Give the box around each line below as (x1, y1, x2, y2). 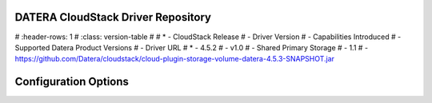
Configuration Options (14, 75, 130, 89)
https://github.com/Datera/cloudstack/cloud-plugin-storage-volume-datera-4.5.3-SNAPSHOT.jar (14, 54, 335, 64)
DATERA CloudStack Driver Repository (14, 10, 212, 24)
